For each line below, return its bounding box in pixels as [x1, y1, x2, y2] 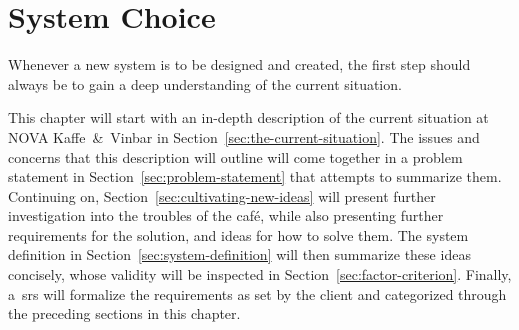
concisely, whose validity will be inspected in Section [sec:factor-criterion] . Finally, [8, 264, 512, 285]
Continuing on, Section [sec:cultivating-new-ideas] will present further [8, 185, 436, 206]
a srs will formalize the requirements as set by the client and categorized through [8, 283, 507, 304]
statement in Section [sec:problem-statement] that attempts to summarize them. [8, 166, 502, 187]
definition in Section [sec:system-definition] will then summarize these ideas [8, 244, 471, 265]
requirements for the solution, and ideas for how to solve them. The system [8, 224, 469, 245]
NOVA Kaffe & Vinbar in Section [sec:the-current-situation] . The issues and [8, 126, 480, 147]
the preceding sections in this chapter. [8, 303, 241, 324]
